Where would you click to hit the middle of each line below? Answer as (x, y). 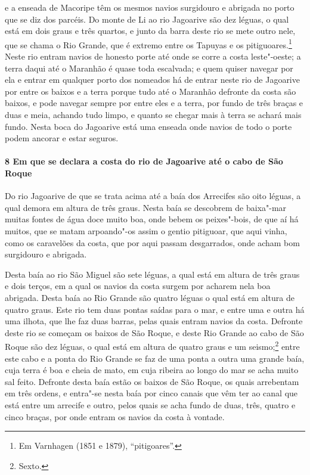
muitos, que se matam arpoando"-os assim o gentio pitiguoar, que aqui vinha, (146, 230)
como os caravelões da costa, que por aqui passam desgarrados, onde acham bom (152, 242)
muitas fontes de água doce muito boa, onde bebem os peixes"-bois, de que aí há (152, 219)
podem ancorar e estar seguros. (62, 138)
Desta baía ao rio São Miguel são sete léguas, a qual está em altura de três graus (152, 274)
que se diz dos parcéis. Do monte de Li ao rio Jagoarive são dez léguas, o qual (147, 19)
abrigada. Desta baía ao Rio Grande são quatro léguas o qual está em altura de (150, 297)
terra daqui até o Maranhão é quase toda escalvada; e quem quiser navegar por (149, 68)
